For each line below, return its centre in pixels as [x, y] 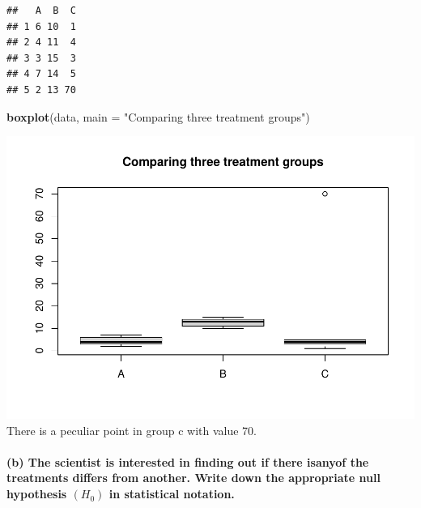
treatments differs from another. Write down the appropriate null [193, 478]
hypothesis [37, 494]
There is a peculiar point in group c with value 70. [132, 430]
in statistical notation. [172, 494]
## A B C [41, 11]
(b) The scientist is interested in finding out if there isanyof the [188, 461]
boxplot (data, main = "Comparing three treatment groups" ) [158, 116]
